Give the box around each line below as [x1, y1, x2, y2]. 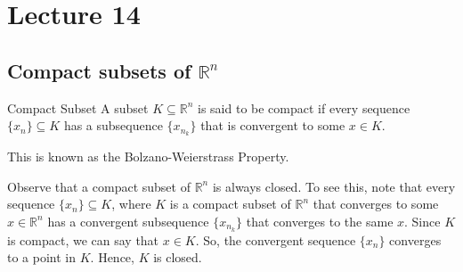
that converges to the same [246, 211, 394, 230]
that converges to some [313, 194, 439, 213]
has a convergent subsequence [47, 211, 209, 230]
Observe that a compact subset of [7, 177, 191, 195]
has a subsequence [63, 116, 163, 135]
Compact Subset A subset [7, 98, 149, 117]
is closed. [153, 248, 202, 267]
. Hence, [90, 248, 134, 267]
